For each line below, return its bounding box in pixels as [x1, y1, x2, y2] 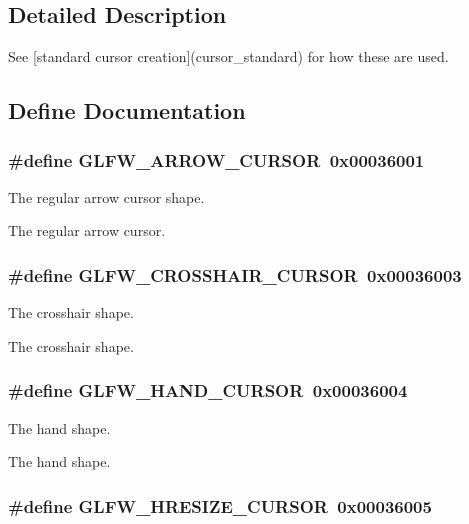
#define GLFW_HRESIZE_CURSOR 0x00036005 [8, 493, 432, 518]
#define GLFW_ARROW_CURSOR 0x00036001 [8, 147, 425, 172]
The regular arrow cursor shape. [8, 186, 205, 207]
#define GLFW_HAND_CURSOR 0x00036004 [8, 378, 408, 403]
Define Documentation [8, 95, 246, 126]
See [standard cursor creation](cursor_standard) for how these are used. [8, 46, 449, 67]
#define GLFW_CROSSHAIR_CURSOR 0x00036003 [8, 262, 462, 287]
